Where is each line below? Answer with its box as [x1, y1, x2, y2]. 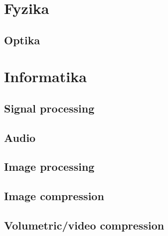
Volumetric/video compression [4, 218, 165, 233]
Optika [4, 32, 40, 47]
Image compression [4, 188, 104, 204]
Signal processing [4, 100, 95, 116]
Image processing [4, 159, 95, 174]
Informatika [4, 66, 87, 87]
